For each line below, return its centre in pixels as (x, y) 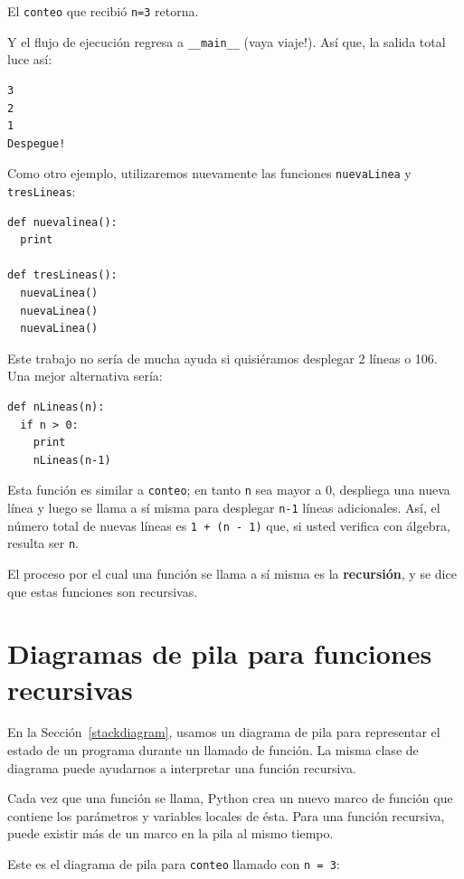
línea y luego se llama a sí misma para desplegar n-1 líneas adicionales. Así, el (224, 507)
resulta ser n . (43, 543)
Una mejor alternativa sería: (85, 376)
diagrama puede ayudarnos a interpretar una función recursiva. (182, 767)
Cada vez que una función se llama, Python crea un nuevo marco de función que (230, 798)
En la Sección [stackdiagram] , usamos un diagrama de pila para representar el (224, 732)
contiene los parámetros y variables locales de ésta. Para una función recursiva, (226, 815)
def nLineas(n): (56, 406)
